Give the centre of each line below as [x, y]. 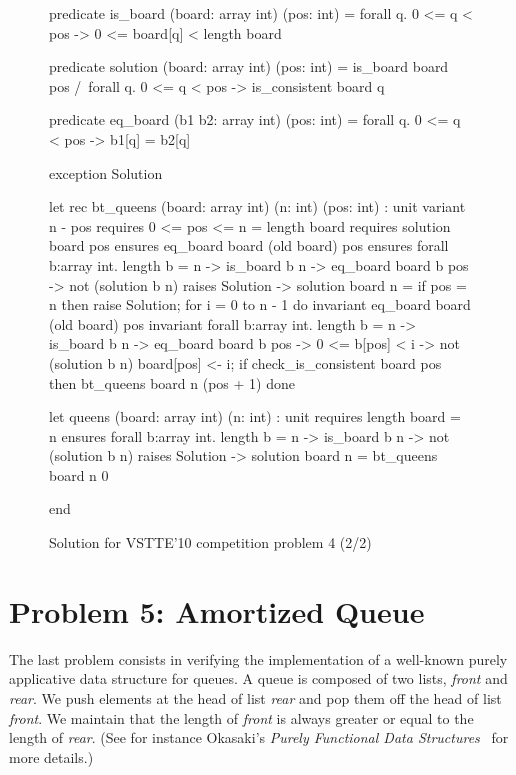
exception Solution [106, 172]
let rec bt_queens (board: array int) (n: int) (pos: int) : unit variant [257, 206]
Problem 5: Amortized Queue [217, 610]
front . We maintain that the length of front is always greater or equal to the [241, 717]
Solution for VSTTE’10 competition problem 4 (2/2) [210, 542]
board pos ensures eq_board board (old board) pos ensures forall [249, 245]
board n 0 [79, 474]
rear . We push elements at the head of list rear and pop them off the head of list [255, 697]
